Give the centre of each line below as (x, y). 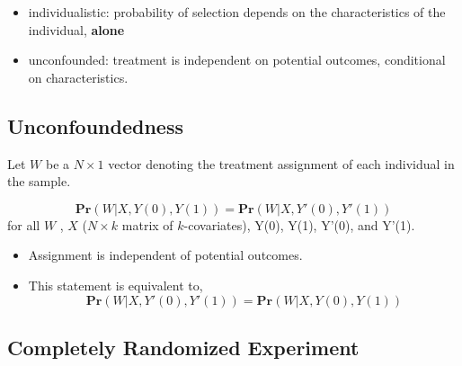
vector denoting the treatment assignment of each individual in (281, 163)
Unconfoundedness (95, 125)
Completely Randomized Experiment (183, 347)
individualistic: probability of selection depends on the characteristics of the (237, 12)
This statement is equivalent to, (115, 285)
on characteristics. (78, 77)
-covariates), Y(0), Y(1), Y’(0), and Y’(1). (299, 224)
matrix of (147, 224)
